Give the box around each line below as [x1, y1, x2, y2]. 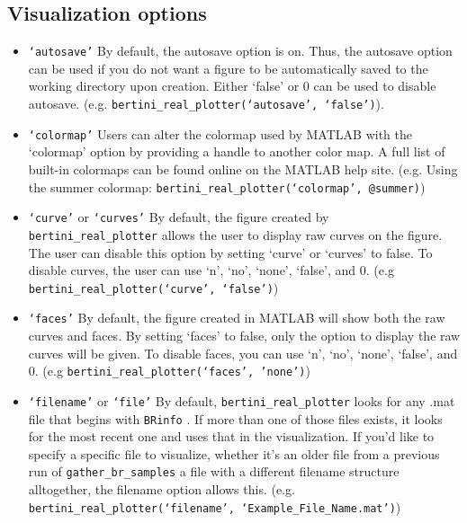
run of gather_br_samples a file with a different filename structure [28, 462, 400, 481]
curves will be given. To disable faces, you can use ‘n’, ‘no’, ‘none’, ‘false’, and [28, 343, 458, 362]
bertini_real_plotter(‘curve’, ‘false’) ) [28, 278, 279, 297]
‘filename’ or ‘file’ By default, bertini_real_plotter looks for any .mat [28, 391, 455, 410]
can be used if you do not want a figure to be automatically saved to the [28, 58, 428, 77]
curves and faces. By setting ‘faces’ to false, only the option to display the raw [28, 326, 461, 345]
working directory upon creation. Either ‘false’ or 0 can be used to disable [28, 76, 436, 95]
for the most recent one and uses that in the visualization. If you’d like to [28, 427, 435, 446]
